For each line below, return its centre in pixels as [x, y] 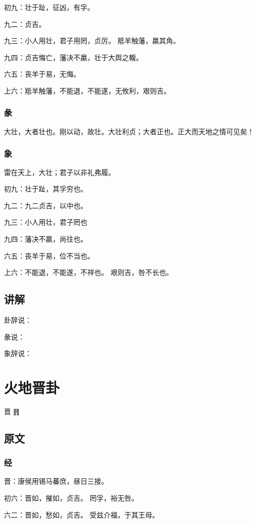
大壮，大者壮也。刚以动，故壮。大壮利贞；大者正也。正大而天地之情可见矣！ [129, 131]
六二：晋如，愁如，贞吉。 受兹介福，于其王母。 [82, 514]
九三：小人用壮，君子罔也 [46, 222]
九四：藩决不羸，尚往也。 [46, 238]
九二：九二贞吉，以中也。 [46, 205]
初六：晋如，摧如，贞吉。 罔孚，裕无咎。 [71, 498]
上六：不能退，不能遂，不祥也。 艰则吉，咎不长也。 [89, 272]
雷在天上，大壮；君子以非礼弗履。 [60, 172]
